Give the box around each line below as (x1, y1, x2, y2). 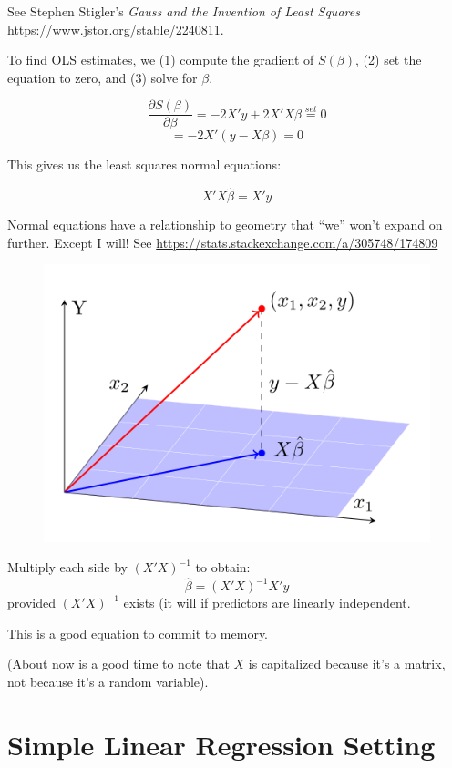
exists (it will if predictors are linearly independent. (123, 593, 411, 612)
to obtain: (195, 558, 251, 577)
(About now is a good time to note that (7, 654, 230, 673)
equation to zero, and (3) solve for (7, 67, 198, 87)
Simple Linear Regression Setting (7, 725, 436, 763)
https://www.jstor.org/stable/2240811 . (7, 19, 224, 38)
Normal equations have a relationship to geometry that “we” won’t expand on (7, 215, 443, 234)
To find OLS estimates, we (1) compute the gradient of (7, 50, 314, 69)
